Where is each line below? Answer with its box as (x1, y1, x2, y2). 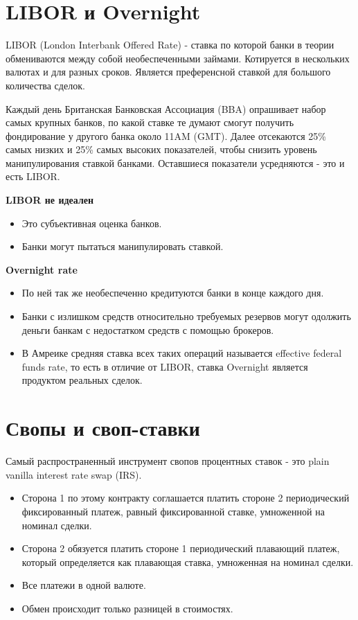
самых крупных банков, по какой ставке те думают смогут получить (6, 115, 294, 130)
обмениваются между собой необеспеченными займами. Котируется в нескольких (6, 51, 350, 65)
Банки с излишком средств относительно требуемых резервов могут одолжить (21, 309, 351, 324)
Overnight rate (6, 262, 78, 276)
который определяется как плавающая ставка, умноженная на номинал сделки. (21, 554, 354, 569)
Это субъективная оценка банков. (21, 215, 162, 230)
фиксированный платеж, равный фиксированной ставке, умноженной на (21, 504, 325, 518)
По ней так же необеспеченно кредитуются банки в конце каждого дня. (21, 285, 324, 300)
